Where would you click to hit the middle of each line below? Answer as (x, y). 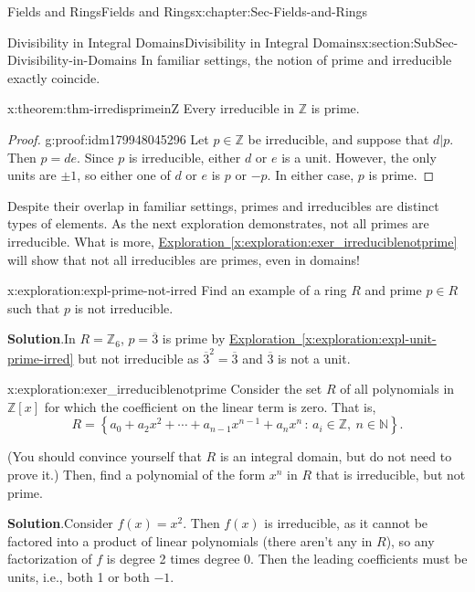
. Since (95, 157)
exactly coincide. (54, 77)
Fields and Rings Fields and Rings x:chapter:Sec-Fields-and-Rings (188, 11)
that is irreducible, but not (391, 474)
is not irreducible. (124, 307)
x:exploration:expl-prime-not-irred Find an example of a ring (177, 290)
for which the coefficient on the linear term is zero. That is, (210, 406)
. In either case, (311, 175)
